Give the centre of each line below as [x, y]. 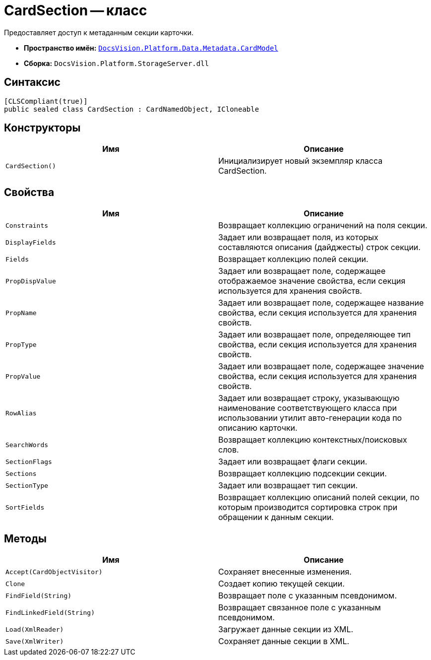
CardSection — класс [76, 10]
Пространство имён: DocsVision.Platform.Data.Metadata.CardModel [151, 48]
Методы [25, 538]
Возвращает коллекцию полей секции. [293, 259]
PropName [21, 313]
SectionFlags [29, 462]
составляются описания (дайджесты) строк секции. [319, 247]
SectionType [27, 485]
